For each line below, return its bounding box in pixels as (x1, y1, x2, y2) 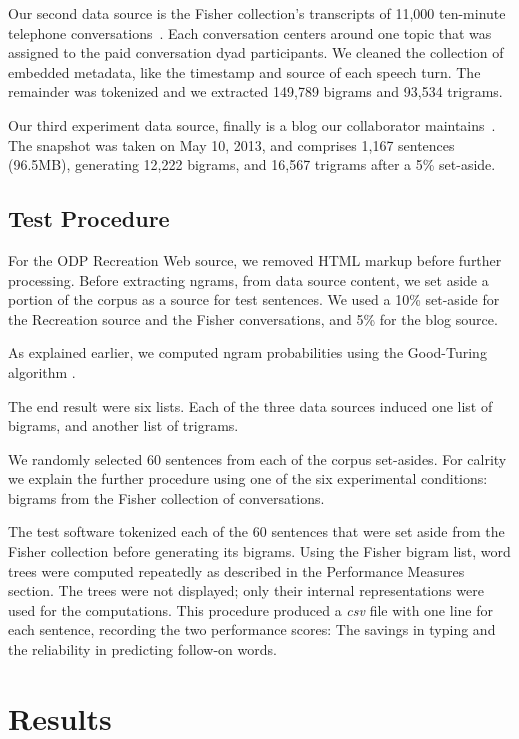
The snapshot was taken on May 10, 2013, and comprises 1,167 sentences (8, 134, 455, 155)
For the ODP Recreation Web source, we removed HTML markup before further (8, 249, 502, 270)
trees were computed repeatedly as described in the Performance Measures (8, 560, 465, 581)
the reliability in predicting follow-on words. (8, 639, 277, 660)
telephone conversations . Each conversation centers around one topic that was (8, 22, 492, 43)
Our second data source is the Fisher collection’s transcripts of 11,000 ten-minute (8, 3, 506, 23)
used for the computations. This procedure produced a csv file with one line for (8, 599, 493, 620)
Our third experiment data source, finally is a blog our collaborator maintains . (8, 114, 496, 135)
